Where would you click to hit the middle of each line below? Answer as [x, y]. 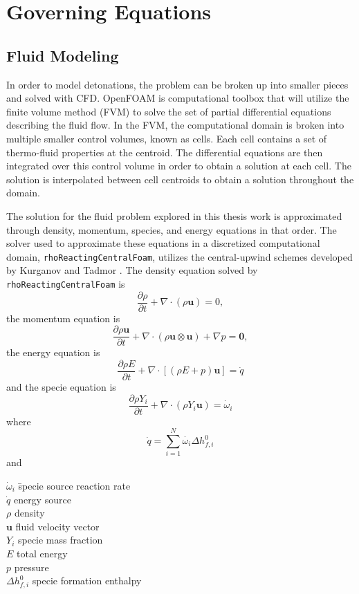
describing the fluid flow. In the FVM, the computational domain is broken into [175, 125]
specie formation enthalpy [87, 581]
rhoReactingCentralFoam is [66, 283]
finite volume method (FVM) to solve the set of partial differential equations [169, 111]
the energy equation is [53, 352]
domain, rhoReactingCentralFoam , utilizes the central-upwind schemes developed [179, 256]
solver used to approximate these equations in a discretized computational [163, 243]
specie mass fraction [60, 540]
